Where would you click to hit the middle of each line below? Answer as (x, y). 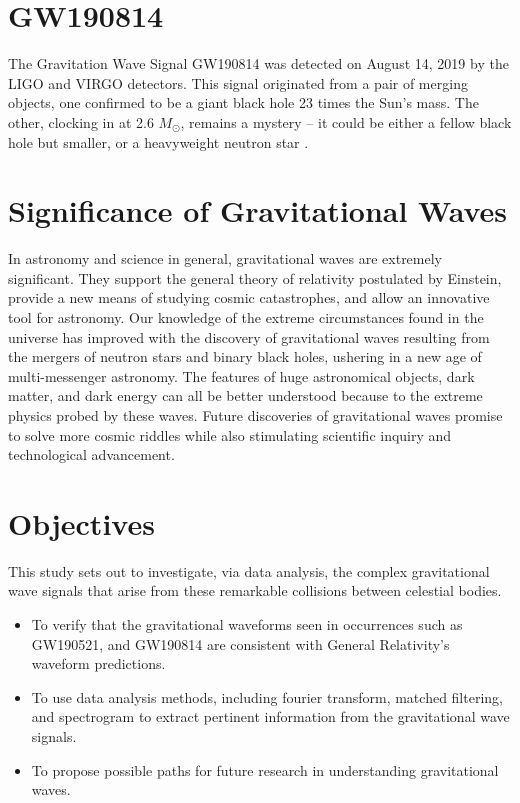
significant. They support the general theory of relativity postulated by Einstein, (255, 277)
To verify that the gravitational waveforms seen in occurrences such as (247, 624)
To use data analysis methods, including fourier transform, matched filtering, (267, 696)
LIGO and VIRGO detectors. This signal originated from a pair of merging (238, 82)
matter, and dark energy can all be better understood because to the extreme (245, 395)
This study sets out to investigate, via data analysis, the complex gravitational (249, 570)
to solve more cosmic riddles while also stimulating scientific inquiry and (230, 434)
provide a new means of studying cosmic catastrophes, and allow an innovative (249, 297)
